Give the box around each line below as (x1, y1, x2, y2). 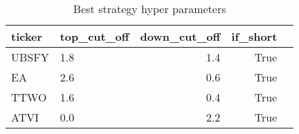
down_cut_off (140, 28, 221, 44)
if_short (231, 28, 278, 44)
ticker (11, 28, 43, 44)
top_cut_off (60, 28, 129, 44)
